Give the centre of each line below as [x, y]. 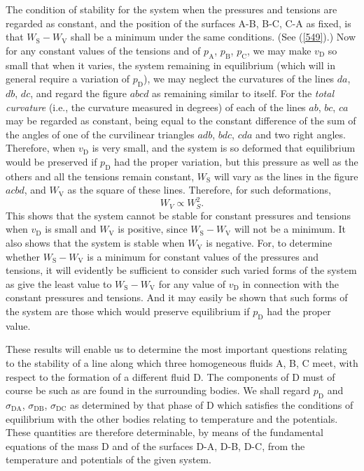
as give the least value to [59, 283]
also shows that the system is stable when [95, 243]
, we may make [279, 50]
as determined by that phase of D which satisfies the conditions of [211, 405]
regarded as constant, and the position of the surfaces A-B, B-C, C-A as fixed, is [178, 23]
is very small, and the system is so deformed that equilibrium [224, 148]
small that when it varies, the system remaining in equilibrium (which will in [170, 65]
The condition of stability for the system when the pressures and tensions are [171, 9]
